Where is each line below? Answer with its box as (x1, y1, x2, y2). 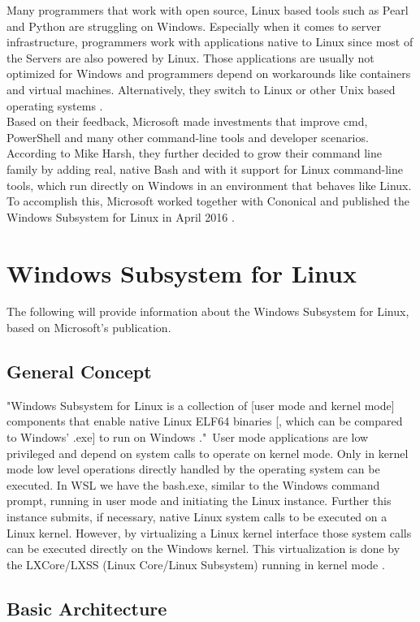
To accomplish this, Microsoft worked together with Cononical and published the (6, 192, 409, 209)
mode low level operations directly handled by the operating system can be (6, 460, 380, 477)
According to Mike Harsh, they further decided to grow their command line (6, 145, 382, 162)
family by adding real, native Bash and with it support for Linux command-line (6, 160, 403, 177)
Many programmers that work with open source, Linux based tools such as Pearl (6, 2, 409, 18)
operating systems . (6, 97, 103, 114)
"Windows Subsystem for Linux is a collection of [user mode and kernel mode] (6, 396, 395, 413)
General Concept (6, 359, 152, 384)
